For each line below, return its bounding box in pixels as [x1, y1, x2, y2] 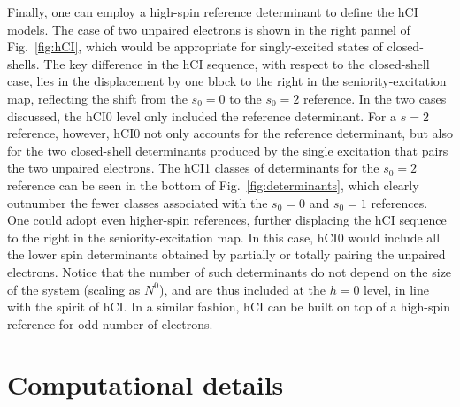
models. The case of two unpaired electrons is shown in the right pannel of [7, 19, 410, 38]
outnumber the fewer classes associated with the [7, 193, 268, 211]
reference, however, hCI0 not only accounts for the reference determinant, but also [7, 124, 454, 142]
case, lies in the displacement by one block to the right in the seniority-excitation [7, 72, 447, 90]
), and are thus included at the [159, 280, 326, 298]
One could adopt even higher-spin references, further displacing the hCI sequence [7, 211, 447, 229]
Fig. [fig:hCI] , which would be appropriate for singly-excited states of [7, 37, 383, 56]
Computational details [7, 366, 284, 403]
